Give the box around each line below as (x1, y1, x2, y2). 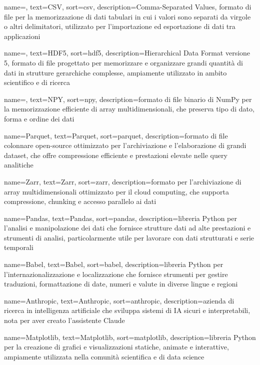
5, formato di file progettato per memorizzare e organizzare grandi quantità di (4, 57, 243, 67)
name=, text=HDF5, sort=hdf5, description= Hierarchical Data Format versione (4, 47, 250, 58)
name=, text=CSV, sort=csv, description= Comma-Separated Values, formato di (4, 1, 251, 11)
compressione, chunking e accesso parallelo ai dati (4, 196, 156, 206)
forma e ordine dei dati (4, 113, 74, 123)
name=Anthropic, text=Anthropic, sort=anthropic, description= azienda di (4, 295, 234, 305)
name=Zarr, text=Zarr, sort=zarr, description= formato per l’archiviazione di (4, 176, 241, 186)
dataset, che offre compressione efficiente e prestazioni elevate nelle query (4, 149, 227, 160)
